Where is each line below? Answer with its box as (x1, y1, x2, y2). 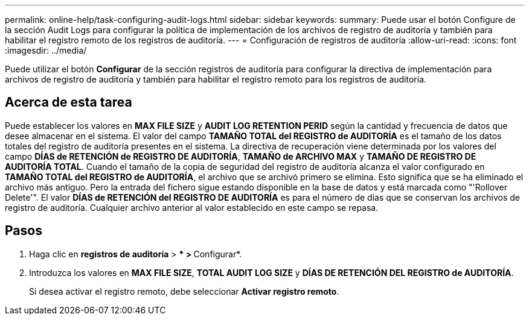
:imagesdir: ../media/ (5, 45, 87, 55)
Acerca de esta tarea (5, 95, 132, 110)
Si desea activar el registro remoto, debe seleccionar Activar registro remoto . (29, 286, 339, 296)
